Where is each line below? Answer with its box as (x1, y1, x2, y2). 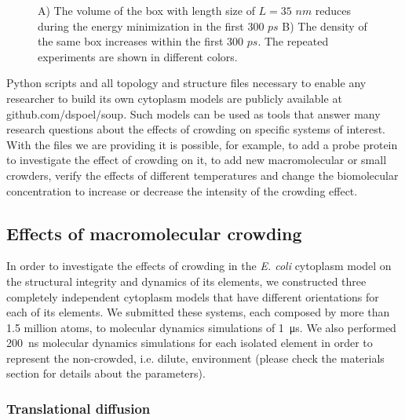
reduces (315, 2, 352, 18)
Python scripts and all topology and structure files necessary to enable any (6, 75, 367, 91)
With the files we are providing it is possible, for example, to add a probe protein (6, 136, 398, 152)
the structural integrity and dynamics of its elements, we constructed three (6, 272, 367, 289)
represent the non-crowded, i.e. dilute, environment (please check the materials (6, 349, 385, 366)
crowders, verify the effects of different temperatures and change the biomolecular (6, 166, 399, 183)
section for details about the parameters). (6, 365, 206, 382)
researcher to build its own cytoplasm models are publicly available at (6, 89, 342, 106)
